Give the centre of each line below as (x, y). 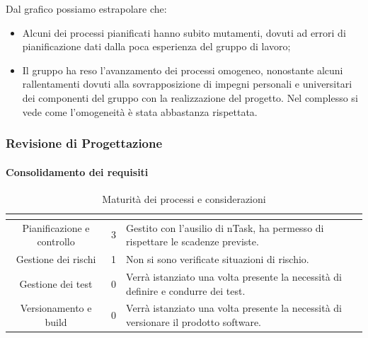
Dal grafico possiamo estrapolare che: (86, 8)
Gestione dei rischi (56, 259)
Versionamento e (56, 308)
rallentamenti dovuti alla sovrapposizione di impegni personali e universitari (187, 84)
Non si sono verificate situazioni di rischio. (218, 259)
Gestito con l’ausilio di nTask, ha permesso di (225, 227)
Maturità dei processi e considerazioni (184, 198)
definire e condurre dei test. (186, 290)
